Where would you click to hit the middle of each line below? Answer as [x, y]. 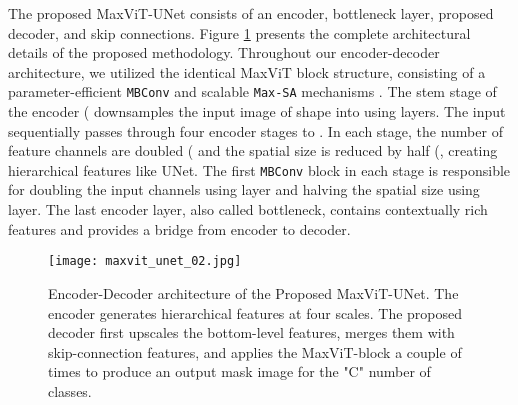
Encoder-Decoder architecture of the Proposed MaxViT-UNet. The [253, 292]
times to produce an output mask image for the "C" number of [239, 371]
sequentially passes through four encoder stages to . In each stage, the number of [255, 130]
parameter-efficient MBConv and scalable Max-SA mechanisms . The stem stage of [252, 91]
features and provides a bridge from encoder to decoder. [179, 228]
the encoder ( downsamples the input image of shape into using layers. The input [257, 111]
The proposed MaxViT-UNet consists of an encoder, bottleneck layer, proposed [251, 13]
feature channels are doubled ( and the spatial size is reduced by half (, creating [253, 150]
